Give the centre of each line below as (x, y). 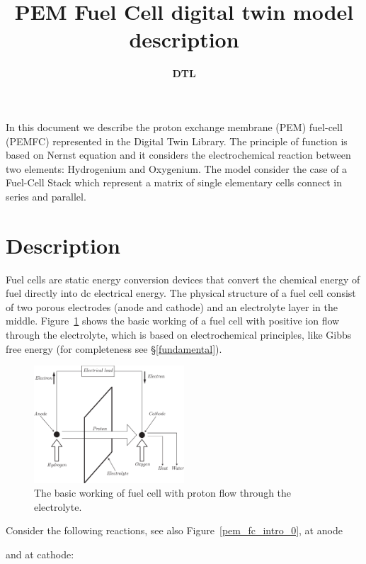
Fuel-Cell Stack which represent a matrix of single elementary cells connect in (174, 182)
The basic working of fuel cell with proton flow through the (163, 493)
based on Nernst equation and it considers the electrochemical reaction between (178, 155)
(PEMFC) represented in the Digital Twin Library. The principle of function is (177, 141)
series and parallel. (46, 196)
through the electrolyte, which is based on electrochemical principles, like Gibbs (179, 334)
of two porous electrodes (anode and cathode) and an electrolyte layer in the (172, 306)
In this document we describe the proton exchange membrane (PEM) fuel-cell (174, 126)
